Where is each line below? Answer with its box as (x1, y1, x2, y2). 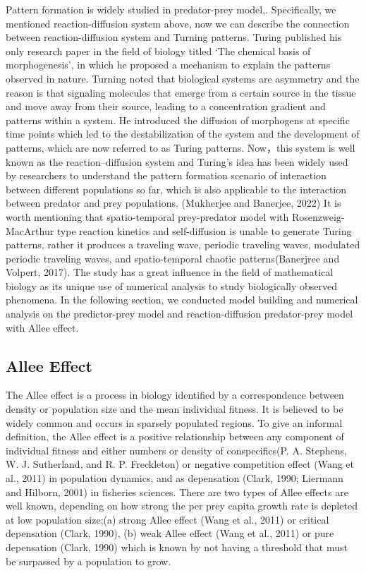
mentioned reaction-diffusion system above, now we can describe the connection (6, 16, 350, 30)
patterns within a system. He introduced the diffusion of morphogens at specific (6, 112, 350, 127)
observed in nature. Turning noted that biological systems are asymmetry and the (6, 71, 360, 85)
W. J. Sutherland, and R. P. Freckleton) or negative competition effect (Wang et (6, 457, 355, 471)
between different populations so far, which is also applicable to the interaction (6, 181, 347, 196)
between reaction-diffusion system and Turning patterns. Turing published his (6, 30, 342, 44)
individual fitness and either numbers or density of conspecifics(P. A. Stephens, (6, 442, 347, 457)
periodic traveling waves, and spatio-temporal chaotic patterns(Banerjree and (6, 251, 340, 265)
